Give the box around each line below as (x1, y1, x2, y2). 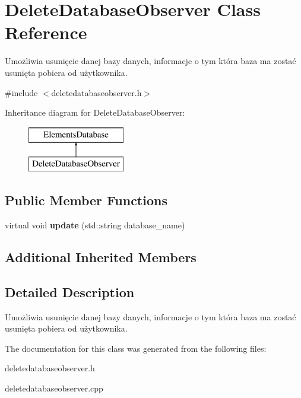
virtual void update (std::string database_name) (5, 219, 185, 231)
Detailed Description (5, 282, 135, 301)
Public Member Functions (5, 191, 167, 209)
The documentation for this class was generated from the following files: (5, 342, 267, 354)
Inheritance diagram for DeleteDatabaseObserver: (5, 106, 185, 119)
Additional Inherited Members (5, 248, 197, 266)
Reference (5, 20, 87, 44)
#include (5, 86, 38, 98)
